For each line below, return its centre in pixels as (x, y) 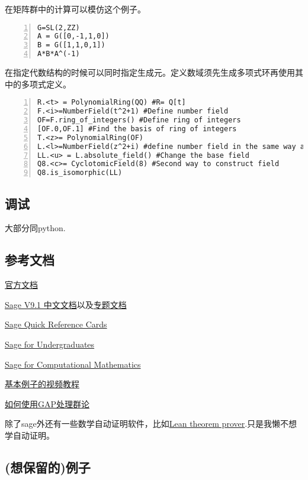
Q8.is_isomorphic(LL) (80, 173)
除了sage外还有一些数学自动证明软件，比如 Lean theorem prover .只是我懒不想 (151, 424)
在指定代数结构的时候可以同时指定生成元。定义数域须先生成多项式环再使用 (150, 72)
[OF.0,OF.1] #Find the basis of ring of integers (137, 129)
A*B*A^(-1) (59, 54)
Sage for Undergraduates (50, 344)
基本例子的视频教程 (42, 384)
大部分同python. (35, 228)
